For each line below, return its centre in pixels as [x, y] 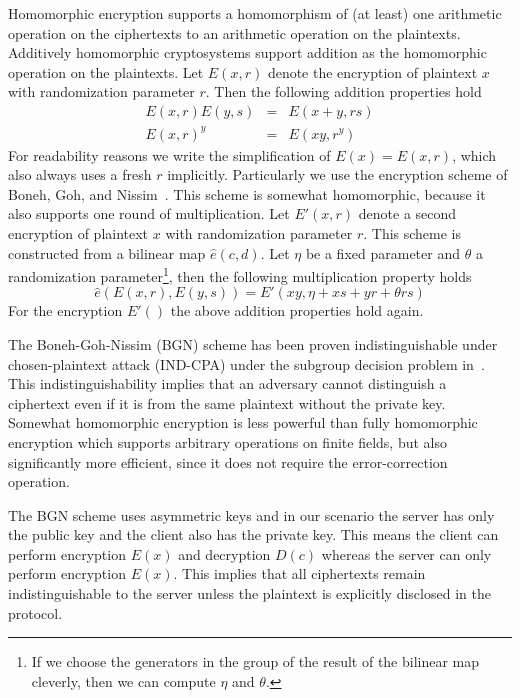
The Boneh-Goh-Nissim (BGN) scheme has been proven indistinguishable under [253, 343]
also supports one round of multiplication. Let [149, 213]
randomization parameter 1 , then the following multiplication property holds [240, 274]
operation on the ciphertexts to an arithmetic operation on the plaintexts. [234, 32]
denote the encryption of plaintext [372, 71]
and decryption [224, 553]
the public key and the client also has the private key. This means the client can [253, 534]
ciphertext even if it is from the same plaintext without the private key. [227, 402]
